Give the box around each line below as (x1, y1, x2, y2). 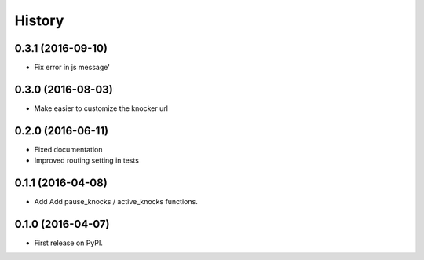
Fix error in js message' (34, 63, 110, 72)
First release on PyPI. (34, 238, 104, 247)
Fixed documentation (34, 145, 103, 154)
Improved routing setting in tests (34, 156, 139, 165)
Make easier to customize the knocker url (34, 103, 169, 113)
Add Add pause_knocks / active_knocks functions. (34, 197, 198, 207)
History (14, 12, 64, 29)
